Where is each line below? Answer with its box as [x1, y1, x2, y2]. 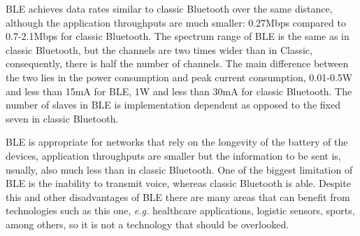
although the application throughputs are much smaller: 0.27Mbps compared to [6, 15, 346, 29]
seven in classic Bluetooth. [6, 111, 119, 125]
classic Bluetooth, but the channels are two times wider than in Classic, [6, 42, 312, 57]
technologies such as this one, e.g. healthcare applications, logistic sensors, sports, [6, 203, 355, 218]
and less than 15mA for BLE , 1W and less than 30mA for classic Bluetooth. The [6, 83, 352, 98]
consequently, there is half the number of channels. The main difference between [6, 56, 349, 71]
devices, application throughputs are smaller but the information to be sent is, [6, 148, 341, 162]
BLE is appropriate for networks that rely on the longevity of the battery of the [6, 134, 348, 149]
